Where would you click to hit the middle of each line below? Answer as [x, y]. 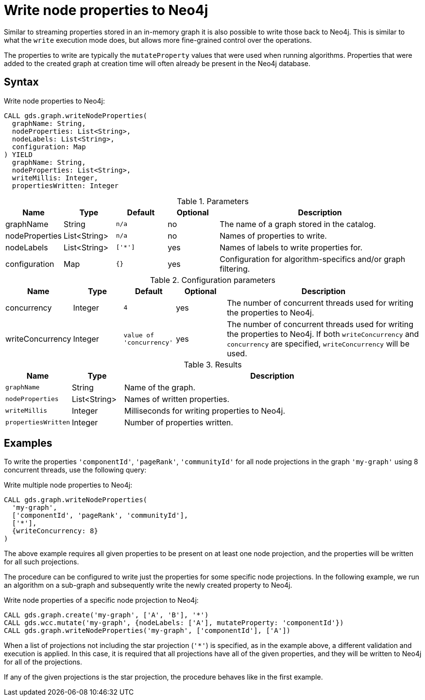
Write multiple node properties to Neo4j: [68, 485]
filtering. [235, 269]
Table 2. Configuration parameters [213, 280]
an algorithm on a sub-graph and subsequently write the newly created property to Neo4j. [148, 585]
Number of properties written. [178, 422]
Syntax [21, 82]
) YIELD [18, 154]
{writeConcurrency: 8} [55, 531]
